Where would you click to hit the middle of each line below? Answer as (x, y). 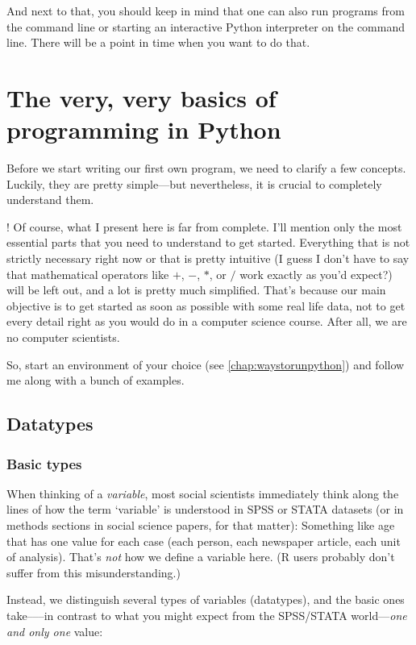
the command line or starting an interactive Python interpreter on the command (206, 26)
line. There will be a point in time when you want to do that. (158, 42)
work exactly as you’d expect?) (316, 274)
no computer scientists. (63, 337)
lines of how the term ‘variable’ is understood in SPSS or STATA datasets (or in (205, 509)
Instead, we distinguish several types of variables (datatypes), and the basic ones (206, 599)
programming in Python (144, 129)
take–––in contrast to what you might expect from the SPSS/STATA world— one (207, 615)
